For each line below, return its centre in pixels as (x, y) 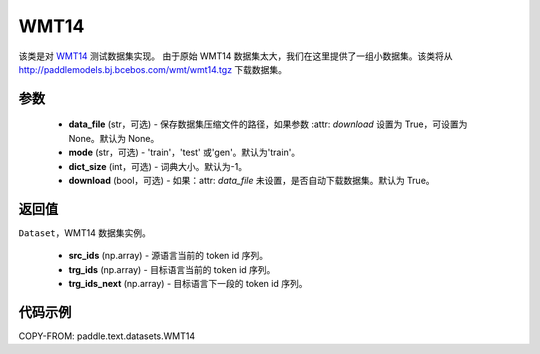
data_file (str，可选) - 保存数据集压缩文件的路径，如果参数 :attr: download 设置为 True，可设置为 (268, 124)
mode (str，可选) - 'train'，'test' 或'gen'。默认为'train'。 (184, 152)
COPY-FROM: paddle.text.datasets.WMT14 (107, 336)
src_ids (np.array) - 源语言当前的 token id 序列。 (168, 256)
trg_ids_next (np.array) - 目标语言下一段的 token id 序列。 (188, 283)
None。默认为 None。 (114, 138)
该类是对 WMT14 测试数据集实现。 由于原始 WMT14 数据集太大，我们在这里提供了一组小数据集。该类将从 (236, 56)
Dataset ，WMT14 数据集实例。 (85, 232)
